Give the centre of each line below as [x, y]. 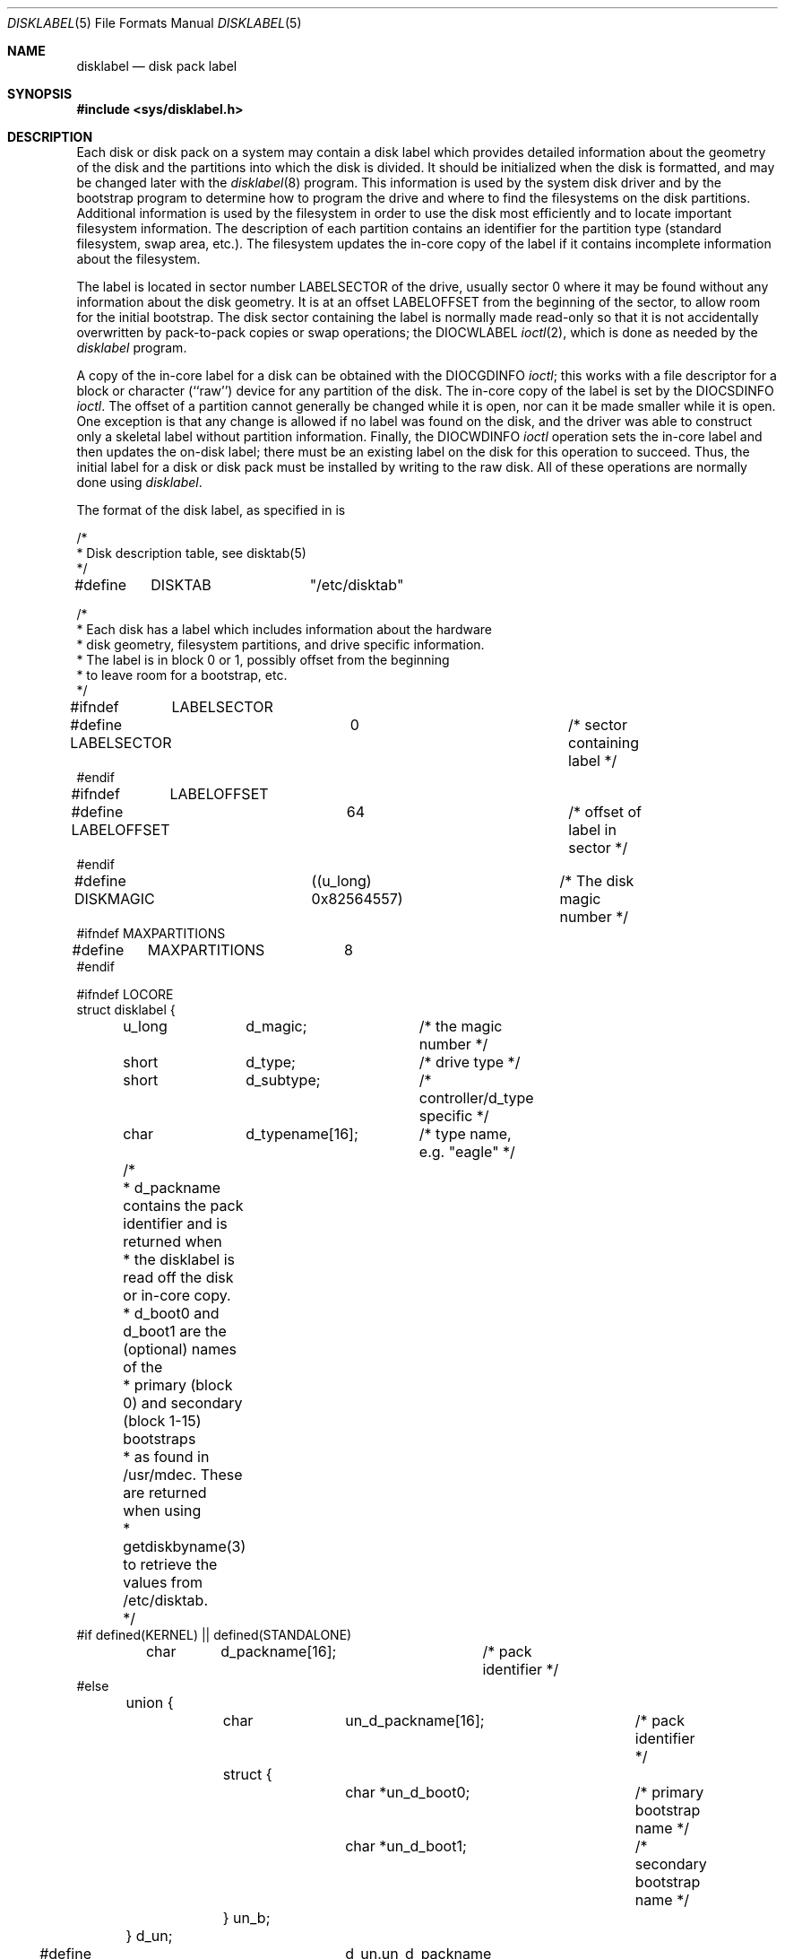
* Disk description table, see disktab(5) [191, 553]
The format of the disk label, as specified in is [211, 510]
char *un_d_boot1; [406, 1846]
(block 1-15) [162, 1421]
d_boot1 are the [175, 1331]
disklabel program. [132, 348]
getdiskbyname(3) [185, 1546]
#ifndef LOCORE [125, 994]
